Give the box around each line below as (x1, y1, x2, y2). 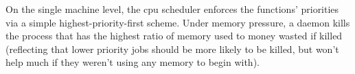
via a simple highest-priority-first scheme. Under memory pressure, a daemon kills (5, 15, 350, 29)
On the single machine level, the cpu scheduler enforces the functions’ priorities (5, 2, 339, 16)
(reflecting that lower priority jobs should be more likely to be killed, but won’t (5, 41, 339, 56)
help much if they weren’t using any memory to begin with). (5, 55, 260, 69)
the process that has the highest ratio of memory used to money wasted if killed (5, 29, 343, 43)
